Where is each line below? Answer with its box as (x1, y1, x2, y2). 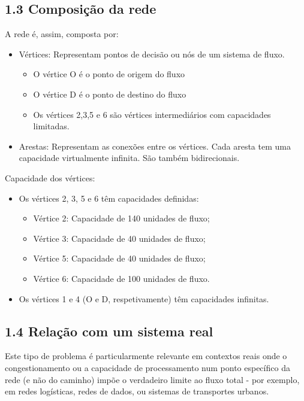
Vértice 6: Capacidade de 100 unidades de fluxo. (33, 272, 210, 284)
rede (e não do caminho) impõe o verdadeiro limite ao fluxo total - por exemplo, (5, 373, 300, 385)
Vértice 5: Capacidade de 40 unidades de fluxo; (33, 252, 206, 265)
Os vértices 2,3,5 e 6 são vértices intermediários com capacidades (33, 108, 271, 120)
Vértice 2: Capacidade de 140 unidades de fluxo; (33, 212, 210, 224)
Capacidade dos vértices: (5, 171, 95, 184)
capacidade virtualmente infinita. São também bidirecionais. (19, 151, 240, 164)
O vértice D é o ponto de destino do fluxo (33, 87, 186, 100)
